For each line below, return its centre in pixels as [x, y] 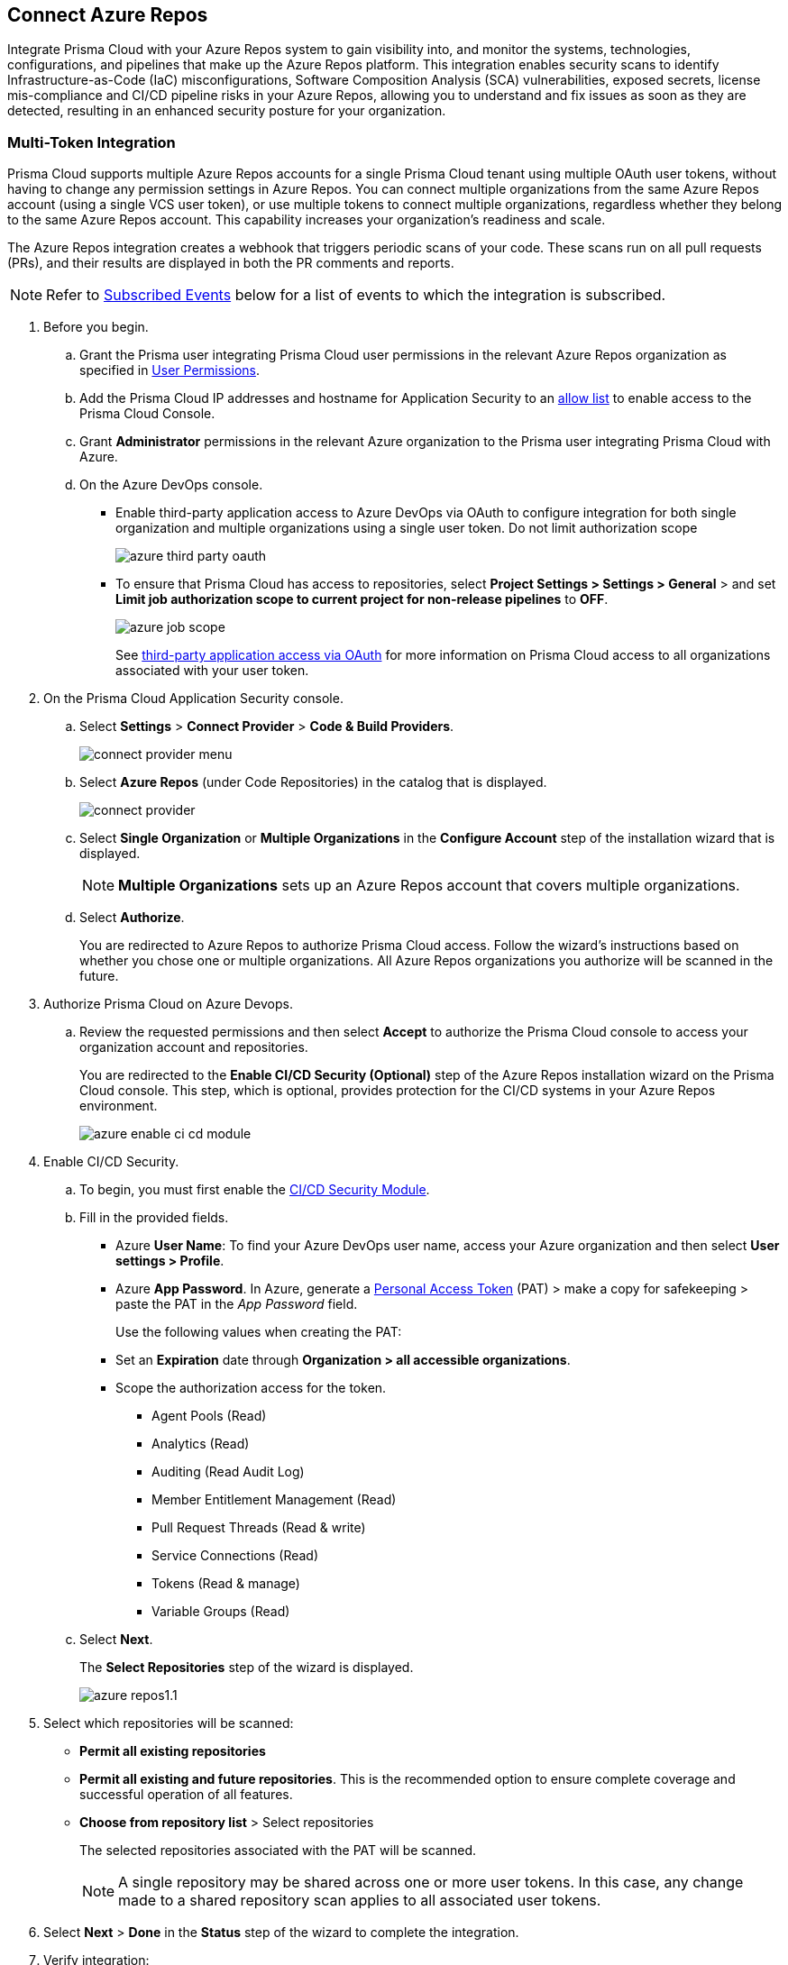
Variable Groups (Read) [221, 1612]
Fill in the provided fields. [154, 1218]
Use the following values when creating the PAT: [259, 1332]
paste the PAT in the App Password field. [237, 1304]
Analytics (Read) [201, 1444]
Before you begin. [96, 327]
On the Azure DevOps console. [171, 485]
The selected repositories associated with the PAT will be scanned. [278, 1851]
